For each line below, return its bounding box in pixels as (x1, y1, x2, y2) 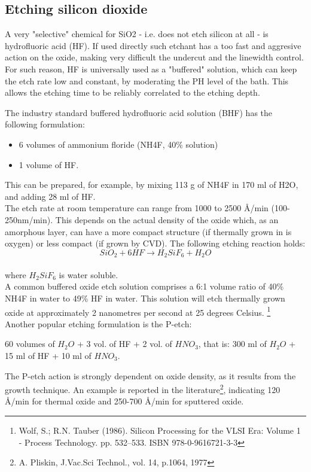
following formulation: (5, 118, 85, 130)
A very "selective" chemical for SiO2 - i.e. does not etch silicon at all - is (5, 28, 269, 40)
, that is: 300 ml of (198, 337, 267, 350)
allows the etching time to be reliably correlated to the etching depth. (5, 86, 260, 99)
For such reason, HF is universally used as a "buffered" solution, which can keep (5, 62, 297, 75)
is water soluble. (59, 268, 118, 281)
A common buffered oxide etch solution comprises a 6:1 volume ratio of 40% (5, 280, 284, 293)
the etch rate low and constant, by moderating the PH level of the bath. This (5, 74, 289, 87)
